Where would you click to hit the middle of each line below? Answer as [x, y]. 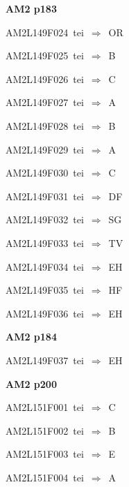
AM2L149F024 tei [45, 32]
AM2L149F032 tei [45, 219]
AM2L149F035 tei [45, 290]
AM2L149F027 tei [45, 102]
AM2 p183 [31, 8]
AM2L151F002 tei [45, 430]
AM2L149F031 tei [45, 196]
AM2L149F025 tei [45, 55]
